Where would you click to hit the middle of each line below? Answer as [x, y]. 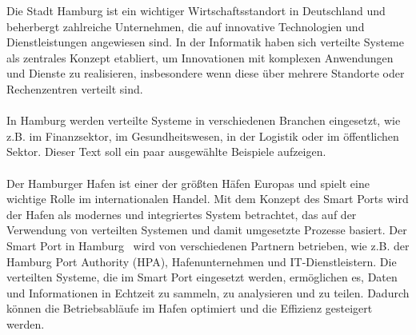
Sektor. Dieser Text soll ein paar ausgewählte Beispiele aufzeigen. [166, 152]
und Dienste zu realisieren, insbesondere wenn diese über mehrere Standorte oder [206, 73]
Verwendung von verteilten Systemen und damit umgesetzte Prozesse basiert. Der [207, 230]
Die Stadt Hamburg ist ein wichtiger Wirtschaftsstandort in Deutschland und [196, 10]
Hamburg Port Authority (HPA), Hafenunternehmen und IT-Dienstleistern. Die [202, 261]
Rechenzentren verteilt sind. [75, 88]
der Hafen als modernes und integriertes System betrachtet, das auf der [182, 214]
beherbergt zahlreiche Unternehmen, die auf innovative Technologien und [186, 26]
